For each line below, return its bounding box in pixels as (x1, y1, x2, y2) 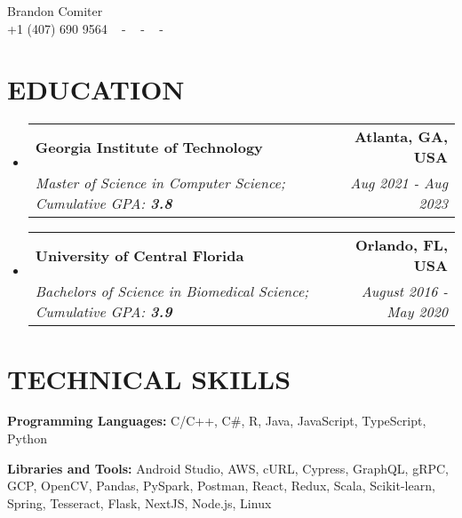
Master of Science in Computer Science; (35, 172, 285, 194)
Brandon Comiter (7, 2, 103, 20)
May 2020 (386, 301, 448, 323)
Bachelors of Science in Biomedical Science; (35, 281, 309, 302)
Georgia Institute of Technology (35, 136, 263, 157)
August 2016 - (361, 281, 448, 302)
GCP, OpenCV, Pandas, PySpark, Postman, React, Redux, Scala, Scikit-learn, (7, 476, 435, 495)
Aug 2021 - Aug (350, 172, 448, 194)
